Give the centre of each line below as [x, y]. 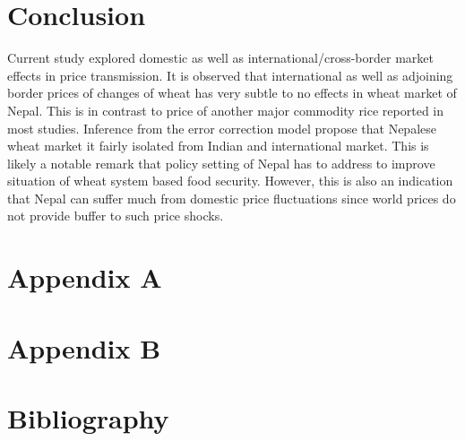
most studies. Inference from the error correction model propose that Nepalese [222, 128]
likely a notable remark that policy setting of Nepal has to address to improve [221, 163]
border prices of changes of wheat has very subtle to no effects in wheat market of [232, 93]
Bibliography [88, 418]
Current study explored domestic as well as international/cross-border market [220, 58]
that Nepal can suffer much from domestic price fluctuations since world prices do [232, 198]
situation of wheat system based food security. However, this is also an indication [230, 181]
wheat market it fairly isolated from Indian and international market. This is [218, 146]
